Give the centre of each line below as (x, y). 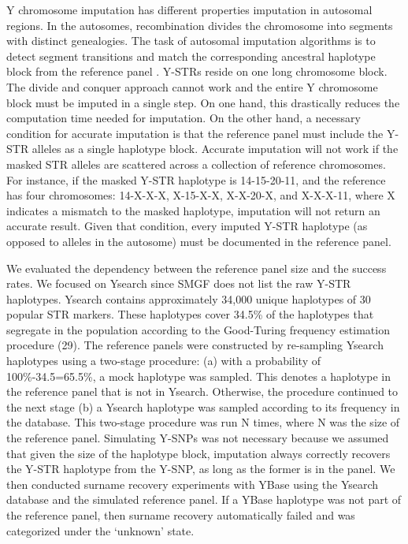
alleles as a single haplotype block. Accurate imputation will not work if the (215, 149)
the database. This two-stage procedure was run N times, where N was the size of (203, 422)
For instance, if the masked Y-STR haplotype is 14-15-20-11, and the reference (196, 179)
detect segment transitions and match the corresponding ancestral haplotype (191, 56)
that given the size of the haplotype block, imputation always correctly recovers (198, 453)
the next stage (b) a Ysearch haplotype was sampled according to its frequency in (203, 406)
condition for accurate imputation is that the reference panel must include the (195, 133)
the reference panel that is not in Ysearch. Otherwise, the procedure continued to (202, 391)
